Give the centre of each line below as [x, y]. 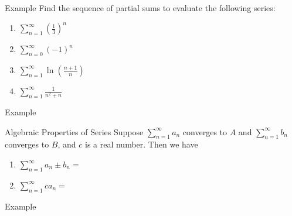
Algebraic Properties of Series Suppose [74, 131]
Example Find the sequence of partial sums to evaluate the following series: [140, 8]
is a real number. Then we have [141, 144]
